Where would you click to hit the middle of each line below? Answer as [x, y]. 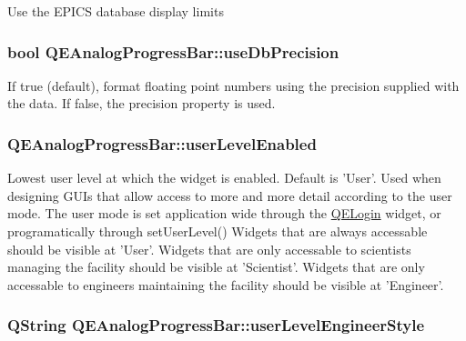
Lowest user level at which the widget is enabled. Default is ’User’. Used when [224, 178]
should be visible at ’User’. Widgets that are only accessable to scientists [209, 249]
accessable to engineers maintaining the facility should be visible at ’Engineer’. [226, 284]
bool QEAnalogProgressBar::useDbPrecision [173, 51]
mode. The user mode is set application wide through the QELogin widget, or [224, 213]
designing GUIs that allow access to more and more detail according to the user [230, 195]
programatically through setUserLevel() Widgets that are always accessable [218, 231]
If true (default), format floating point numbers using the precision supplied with [233, 85]
